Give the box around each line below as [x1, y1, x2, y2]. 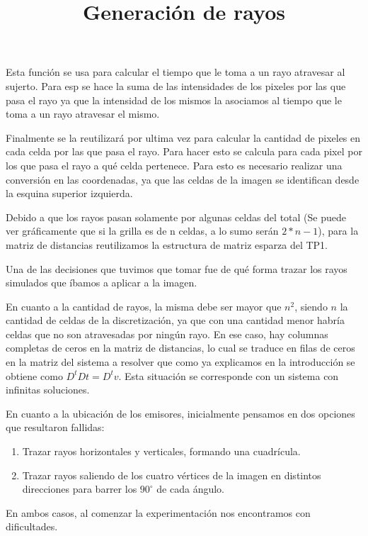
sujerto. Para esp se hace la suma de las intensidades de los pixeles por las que [6, 78, 346, 93]
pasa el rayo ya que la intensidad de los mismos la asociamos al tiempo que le [6, 92, 342, 107]
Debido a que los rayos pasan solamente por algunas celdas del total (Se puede [6, 209, 346, 224]
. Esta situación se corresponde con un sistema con [118, 368, 339, 383]
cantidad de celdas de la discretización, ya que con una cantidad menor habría [6, 313, 345, 328]
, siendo [294, 298, 328, 313]
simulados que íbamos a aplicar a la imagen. [6, 275, 197, 290]
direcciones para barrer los [22, 481, 137, 496]
